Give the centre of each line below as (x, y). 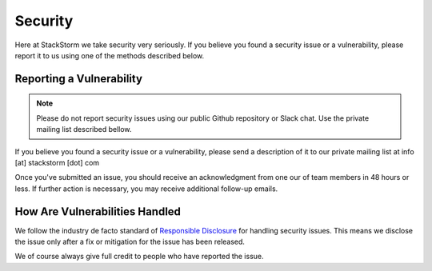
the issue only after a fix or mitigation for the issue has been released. (130, 241)
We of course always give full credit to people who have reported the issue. (139, 257)
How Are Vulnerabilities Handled (98, 211)
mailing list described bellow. (84, 130)
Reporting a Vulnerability (79, 79)
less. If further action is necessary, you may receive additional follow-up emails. (146, 189)
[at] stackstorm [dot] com (57, 162)
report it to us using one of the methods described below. (110, 55)
